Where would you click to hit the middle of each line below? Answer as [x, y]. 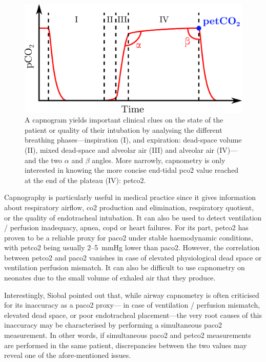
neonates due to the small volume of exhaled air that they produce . [110, 278]
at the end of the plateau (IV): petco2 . [85, 180]
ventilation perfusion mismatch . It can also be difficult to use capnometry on [125, 267]
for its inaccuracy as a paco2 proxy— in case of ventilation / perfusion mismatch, [132, 305]
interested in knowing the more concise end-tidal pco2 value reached [132, 170]
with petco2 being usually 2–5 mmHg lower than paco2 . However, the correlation [132, 247]
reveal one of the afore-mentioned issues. [68, 355]
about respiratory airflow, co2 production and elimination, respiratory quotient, [129, 207]
